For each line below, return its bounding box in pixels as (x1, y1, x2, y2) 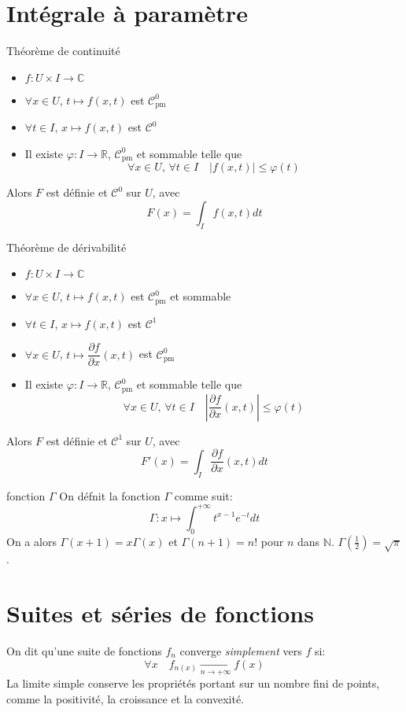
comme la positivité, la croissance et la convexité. (6, 690, 244, 706)
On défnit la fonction (59, 487, 161, 504)
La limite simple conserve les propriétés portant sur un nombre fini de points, (6, 674, 380, 691)
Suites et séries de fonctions (6, 597, 314, 629)
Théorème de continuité (6, 42, 120, 59)
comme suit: (174, 487, 233, 504)
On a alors (6, 533, 57, 549)
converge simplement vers (179, 643, 302, 659)
